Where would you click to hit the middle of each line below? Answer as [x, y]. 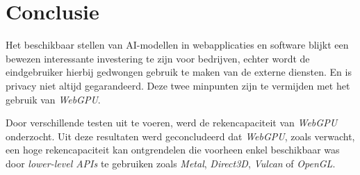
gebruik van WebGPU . [53, 99]
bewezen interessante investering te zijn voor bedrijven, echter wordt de [158, 58]
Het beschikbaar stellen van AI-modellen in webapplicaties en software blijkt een [177, 45]
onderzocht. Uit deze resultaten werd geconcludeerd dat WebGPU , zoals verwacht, [180, 136]
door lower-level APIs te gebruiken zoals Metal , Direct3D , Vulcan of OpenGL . [171, 163]
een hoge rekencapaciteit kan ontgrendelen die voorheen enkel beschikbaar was [173, 150]
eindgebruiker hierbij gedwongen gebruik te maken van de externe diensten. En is [179, 72]
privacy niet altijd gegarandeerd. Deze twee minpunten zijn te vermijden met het [178, 85]
